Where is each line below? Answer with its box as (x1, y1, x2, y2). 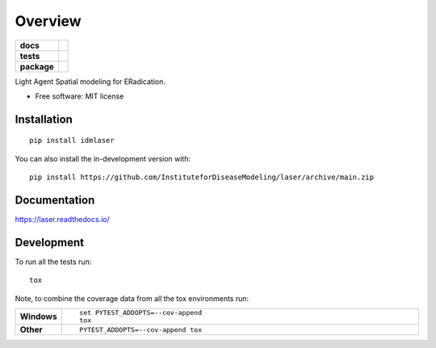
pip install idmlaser (29, 136, 115, 145)
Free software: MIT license (35, 91, 124, 101)
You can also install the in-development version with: (15, 153, 191, 163)
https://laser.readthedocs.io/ (15, 215, 110, 224)
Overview (15, 12, 82, 30)
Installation (15, 112, 73, 126)
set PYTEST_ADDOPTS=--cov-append (79, 308, 202, 317)
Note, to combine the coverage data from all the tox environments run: (15, 293, 249, 303)
